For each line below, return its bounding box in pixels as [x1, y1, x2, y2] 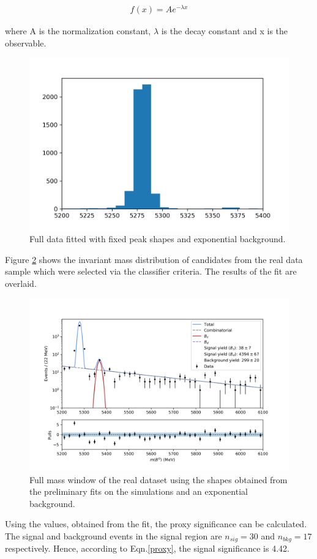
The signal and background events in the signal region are [5, 530, 222, 542]
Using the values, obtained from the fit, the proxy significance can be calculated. [5, 517, 307, 530]
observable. [5, 36, 47, 49]
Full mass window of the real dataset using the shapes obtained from [29, 473, 288, 486]
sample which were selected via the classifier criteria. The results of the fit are [5, 265, 297, 278]
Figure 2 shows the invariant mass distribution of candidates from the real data [5, 253, 303, 265]
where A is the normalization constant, [5, 24, 151, 37]
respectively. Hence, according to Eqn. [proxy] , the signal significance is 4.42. [5, 542, 289, 555]
